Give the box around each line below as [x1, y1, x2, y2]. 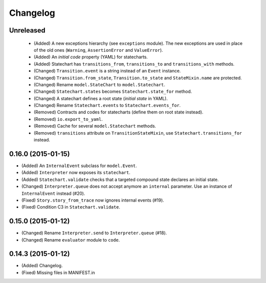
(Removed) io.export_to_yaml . [33, 116, 103, 122]
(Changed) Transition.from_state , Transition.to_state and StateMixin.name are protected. [33, 74, 242, 81]
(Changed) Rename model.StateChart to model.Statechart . [33, 81, 166, 87]
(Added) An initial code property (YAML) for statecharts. [33, 54, 148, 60]
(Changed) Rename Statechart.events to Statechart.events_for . [33, 103, 181, 108]
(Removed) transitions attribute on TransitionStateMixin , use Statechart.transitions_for [33, 130, 242, 136]
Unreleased [9, 26, 46, 35]
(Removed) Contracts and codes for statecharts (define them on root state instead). [33, 109, 204, 115]
